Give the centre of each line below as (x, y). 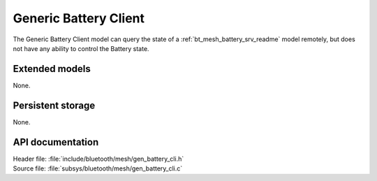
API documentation (56, 142)
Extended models (52, 69)
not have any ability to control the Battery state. (81, 48)
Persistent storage (54, 105)
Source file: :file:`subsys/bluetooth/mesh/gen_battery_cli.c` (98, 168)
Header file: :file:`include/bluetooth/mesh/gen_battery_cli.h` (98, 159)
